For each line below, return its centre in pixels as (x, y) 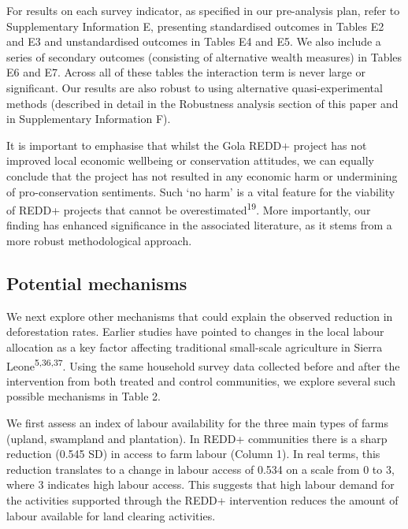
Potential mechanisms (97, 283)
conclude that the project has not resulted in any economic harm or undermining (202, 175)
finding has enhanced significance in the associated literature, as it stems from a (199, 225)
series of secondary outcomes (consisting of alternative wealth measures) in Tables (204, 56)
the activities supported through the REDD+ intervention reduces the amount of (202, 499)
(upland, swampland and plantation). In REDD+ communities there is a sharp (197, 438)
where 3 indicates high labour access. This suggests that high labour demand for (200, 484)
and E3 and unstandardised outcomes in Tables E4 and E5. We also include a (194, 41)
